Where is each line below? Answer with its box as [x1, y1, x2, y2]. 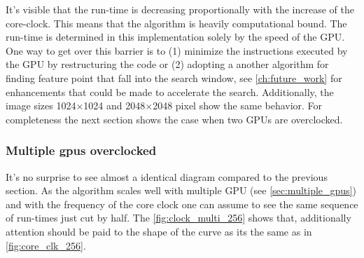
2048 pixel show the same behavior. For [153, 98, 323, 113]
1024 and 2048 [83, 98, 146, 113]
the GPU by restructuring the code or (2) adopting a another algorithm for [6, 57, 329, 72]
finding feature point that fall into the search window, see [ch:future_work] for [6, 70, 342, 85]
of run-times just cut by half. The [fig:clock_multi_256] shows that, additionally [6, 210, 351, 225]
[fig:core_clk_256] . [6, 238, 86, 252]
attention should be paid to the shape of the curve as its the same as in [6, 224, 312, 238]
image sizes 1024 [6, 98, 76, 113]
